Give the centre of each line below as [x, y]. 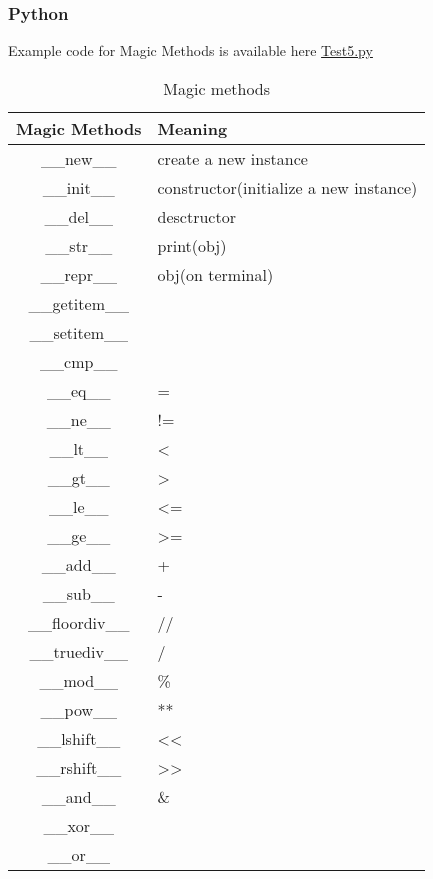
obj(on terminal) [215, 274]
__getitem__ [78, 303]
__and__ [78, 796]
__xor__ [79, 825]
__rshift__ [79, 767]
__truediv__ [78, 651]
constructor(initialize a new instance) [287, 187]
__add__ [78, 564]
